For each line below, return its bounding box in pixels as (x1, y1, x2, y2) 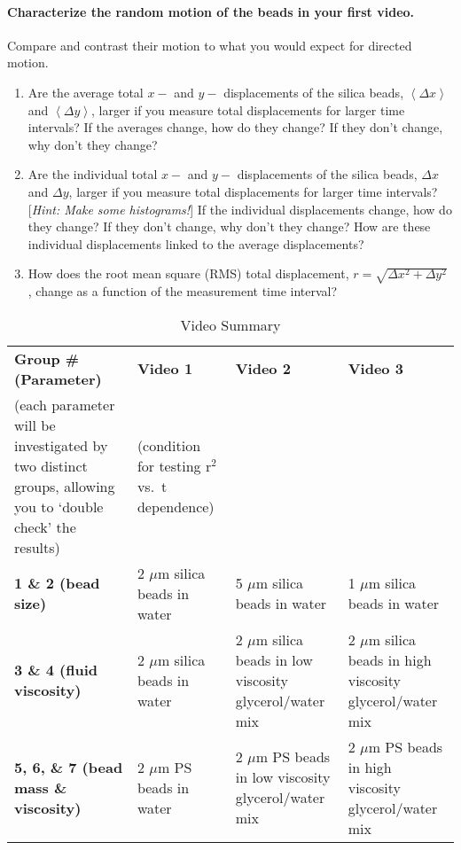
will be (14, 414, 56, 435)
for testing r (137, 455, 212, 476)
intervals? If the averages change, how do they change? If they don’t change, (27, 118, 443, 136)
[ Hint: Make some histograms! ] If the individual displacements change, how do (27, 199, 452, 218)
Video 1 (137, 358, 193, 379)
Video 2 (235, 358, 291, 379)
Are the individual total (27, 165, 158, 183)
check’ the (14, 516, 76, 537)
